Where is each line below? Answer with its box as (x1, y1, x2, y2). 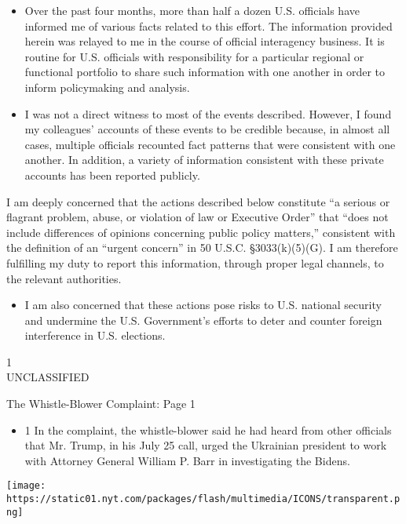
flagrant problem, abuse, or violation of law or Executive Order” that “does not (6, 209, 389, 225)
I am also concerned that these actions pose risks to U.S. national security (24, 297, 382, 313)
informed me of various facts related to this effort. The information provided (24, 17, 393, 34)
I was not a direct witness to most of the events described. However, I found (24, 105, 392, 122)
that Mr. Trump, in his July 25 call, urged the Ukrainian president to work (24, 437, 387, 453)
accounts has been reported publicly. (24, 166, 200, 183)
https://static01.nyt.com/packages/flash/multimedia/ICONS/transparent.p (6, 493, 401, 505)
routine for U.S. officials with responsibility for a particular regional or (24, 48, 364, 64)
